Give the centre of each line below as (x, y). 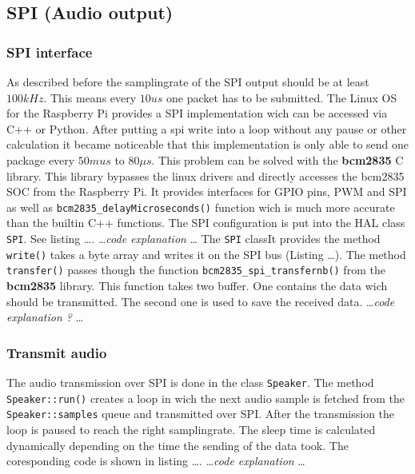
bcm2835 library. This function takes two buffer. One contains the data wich (197, 285)
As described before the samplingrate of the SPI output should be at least (188, 82)
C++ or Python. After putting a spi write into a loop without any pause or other (207, 128)
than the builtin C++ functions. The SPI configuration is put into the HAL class (206, 223)
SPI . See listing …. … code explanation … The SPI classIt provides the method (194, 238)
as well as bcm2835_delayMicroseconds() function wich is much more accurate (201, 207)
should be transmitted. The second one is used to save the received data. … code (201, 301)
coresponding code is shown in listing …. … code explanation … (156, 461)
